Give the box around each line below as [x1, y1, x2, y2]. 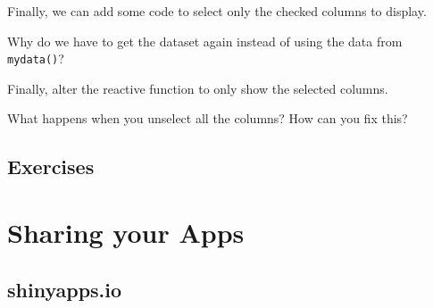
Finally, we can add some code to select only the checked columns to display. [7, 2, 427, 20]
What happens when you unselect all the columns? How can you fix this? [7, 109, 408, 128]
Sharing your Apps [7, 214, 245, 250]
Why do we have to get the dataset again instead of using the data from [7, 31, 403, 50]
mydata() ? [7, 49, 64, 68]
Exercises [7, 153, 95, 180]
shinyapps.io [7, 275, 122, 303]
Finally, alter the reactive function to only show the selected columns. [7, 79, 388, 97]
